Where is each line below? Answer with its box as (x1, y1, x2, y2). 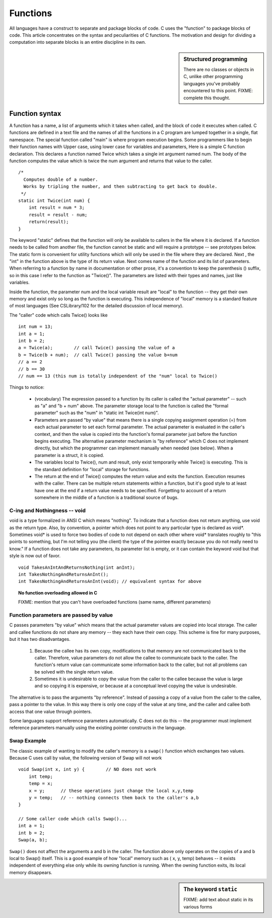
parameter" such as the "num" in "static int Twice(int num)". (34, 410, 159, 416)
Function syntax (9, 109, 61, 118)
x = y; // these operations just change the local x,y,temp (28, 788, 194, 794)
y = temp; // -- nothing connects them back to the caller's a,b (28, 795, 199, 801)
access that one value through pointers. (9, 708, 92, 714)
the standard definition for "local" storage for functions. (34, 466, 150, 472)
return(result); (28, 219, 69, 225)
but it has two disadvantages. (9, 636, 71, 642)
